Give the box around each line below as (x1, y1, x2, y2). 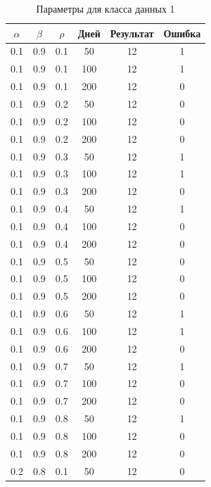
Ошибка (163, 25, 201, 40)
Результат (110, 25, 154, 40)
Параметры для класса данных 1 (36, 1, 175, 15)
